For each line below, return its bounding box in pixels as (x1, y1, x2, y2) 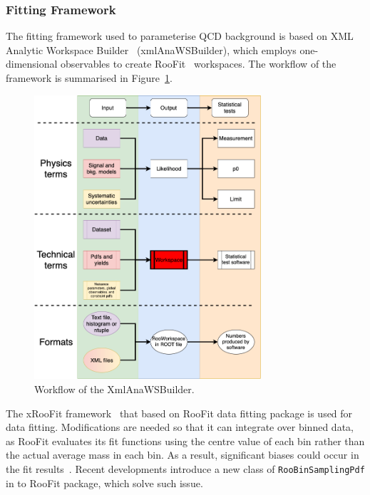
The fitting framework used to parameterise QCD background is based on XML (6, 28, 354, 43)
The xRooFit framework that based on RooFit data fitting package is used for (6, 405, 353, 420)
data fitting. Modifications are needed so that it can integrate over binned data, (6, 420, 354, 434)
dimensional (6, 56, 58, 71)
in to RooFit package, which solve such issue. (6, 475, 203, 490)
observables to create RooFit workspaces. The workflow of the (61, 56, 336, 71)
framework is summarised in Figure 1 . (6, 71, 173, 85)
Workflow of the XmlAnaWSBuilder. (34, 382, 195, 397)
